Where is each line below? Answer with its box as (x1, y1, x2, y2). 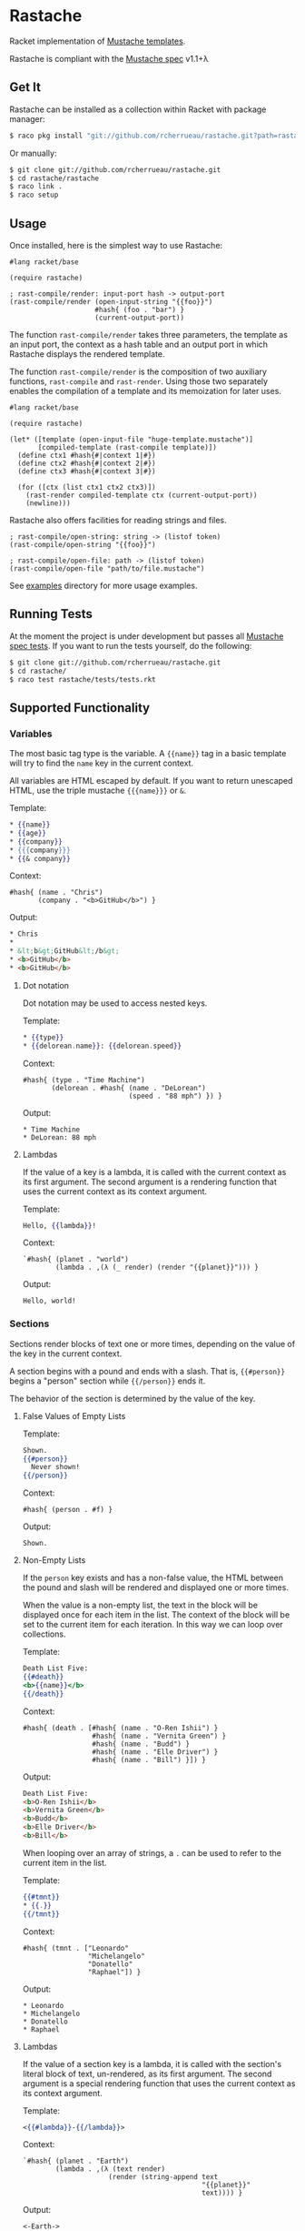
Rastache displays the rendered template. (9, 348, 165, 360)
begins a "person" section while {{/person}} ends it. (9, 1375, 206, 1386)
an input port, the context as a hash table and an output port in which (9, 339, 269, 350)
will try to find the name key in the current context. (9, 757, 193, 769)
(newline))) (25, 498, 71, 508)
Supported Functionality (9, 700, 151, 715)
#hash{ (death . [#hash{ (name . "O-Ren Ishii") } (22, 1723, 219, 1732)
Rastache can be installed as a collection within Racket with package (9, 104, 267, 115)
